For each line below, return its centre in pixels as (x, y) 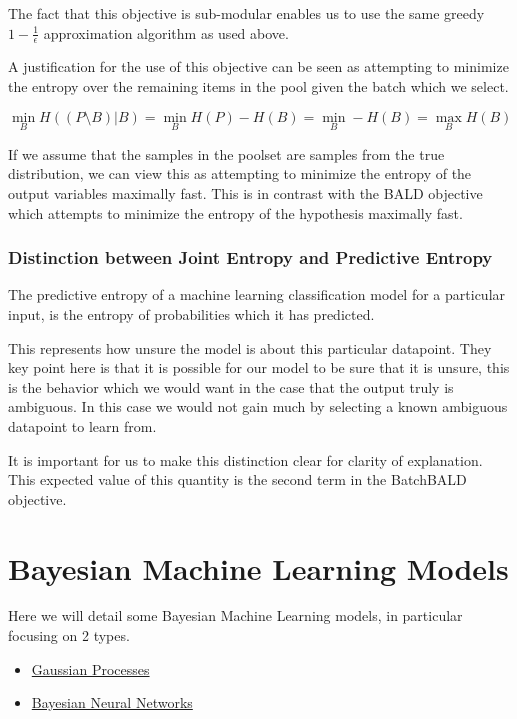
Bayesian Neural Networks (112, 702)
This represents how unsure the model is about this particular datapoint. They (250, 347)
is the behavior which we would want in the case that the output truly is (231, 386)
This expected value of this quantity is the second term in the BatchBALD (237, 479)
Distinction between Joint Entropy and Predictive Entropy (250, 257)
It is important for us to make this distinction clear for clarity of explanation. (245, 459)
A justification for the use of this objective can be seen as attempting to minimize (258, 66)
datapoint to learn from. (82, 425)
